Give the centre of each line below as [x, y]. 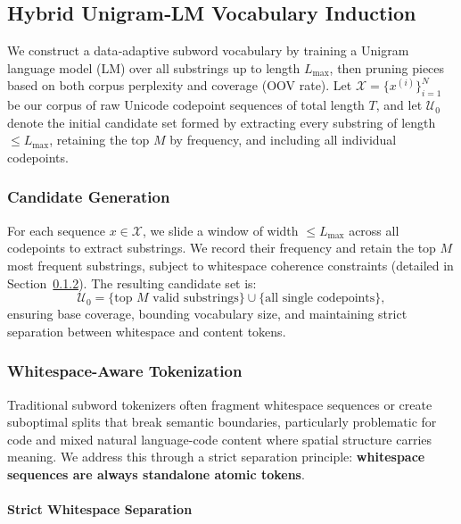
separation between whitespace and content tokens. [147, 331]
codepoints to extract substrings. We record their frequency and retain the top [222, 248]
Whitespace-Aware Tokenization [125, 371]
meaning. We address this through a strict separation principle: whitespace [216, 457]
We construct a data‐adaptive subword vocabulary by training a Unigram [208, 50]
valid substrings [196, 299]
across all [374, 230]
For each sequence [56, 230]
